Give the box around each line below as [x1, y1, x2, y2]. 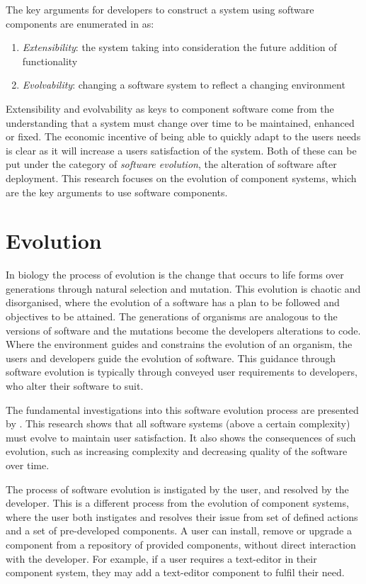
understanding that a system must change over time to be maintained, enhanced [6, 115, 355, 130]
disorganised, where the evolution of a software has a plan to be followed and [6, 295, 340, 310]
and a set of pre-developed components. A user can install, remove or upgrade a [6, 523, 352, 538]
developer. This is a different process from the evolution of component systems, [6, 495, 349, 510]
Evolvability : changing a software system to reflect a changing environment [22, 77, 345, 92]
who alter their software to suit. [6, 378, 144, 393]
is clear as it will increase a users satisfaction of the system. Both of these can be [6, 142, 357, 157]
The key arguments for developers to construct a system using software [6, 2, 314, 16]
